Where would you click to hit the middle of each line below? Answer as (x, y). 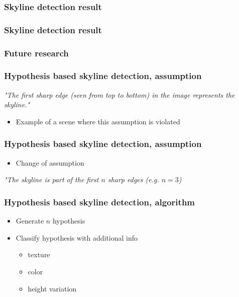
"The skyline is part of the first (51, 179)
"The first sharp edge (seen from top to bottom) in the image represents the (119, 94)
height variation (52, 288)
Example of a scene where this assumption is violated (98, 121)
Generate (30, 221)
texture (39, 254)
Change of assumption (50, 162)
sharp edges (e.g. (133, 179)
